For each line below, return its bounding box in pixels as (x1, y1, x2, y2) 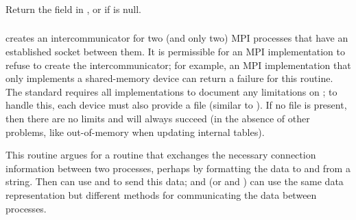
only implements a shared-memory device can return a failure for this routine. (5, 71, 333, 85)
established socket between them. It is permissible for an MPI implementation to (5, 44, 345, 59)
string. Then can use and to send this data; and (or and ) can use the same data (5, 174, 344, 189)
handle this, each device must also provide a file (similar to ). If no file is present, (5, 98, 347, 112)
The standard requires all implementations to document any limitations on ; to (5, 84, 337, 98)
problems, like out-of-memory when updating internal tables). (5, 124, 265, 139)
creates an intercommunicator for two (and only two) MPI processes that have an (5, 31, 348, 45)
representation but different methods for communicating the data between (5, 187, 317, 202)
